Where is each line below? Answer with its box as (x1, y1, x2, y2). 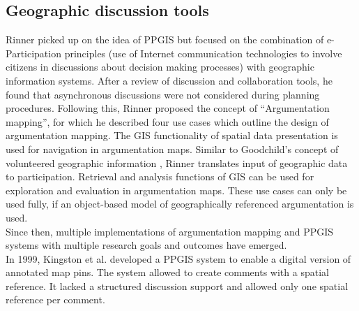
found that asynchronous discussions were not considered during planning (6, 87, 320, 101)
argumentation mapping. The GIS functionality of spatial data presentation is (6, 128, 338, 143)
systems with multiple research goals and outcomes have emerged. (6, 238, 287, 252)
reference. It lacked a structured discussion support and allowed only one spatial (6, 278, 349, 293)
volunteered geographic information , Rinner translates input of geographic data (6, 155, 348, 170)
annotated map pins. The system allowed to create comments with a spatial (6, 265, 329, 280)
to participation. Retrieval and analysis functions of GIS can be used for (6, 169, 314, 184)
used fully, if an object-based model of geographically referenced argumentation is (6, 196, 354, 211)
